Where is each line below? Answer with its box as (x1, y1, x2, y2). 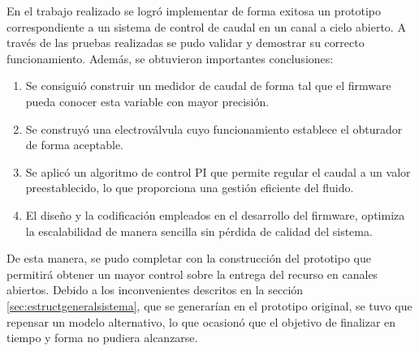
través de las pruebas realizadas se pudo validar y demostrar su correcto (6, 34, 365, 51)
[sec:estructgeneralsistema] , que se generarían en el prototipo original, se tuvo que (6, 297, 413, 314)
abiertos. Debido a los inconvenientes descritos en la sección (6, 281, 304, 298)
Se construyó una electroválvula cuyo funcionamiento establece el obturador (25, 120, 403, 137)
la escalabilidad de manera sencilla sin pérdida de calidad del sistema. (25, 222, 373, 239)
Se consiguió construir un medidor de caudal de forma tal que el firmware (25, 77, 391, 94)
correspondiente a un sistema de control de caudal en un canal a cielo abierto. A (6, 18, 406, 35)
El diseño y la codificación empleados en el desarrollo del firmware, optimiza (25, 206, 405, 223)
